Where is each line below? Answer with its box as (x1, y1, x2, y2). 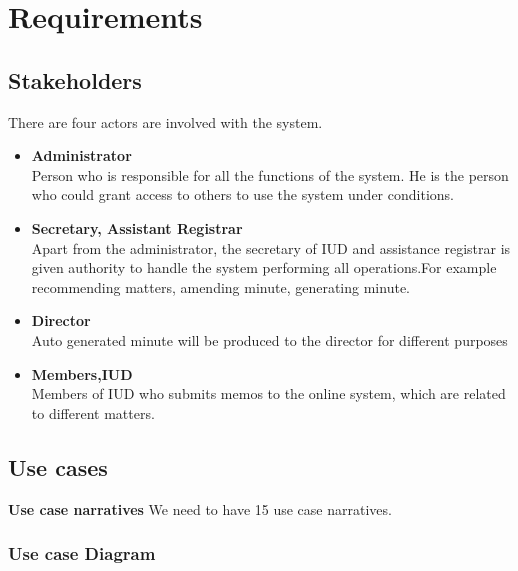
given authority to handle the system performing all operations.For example (31, 257, 497, 278)
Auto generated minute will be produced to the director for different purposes (31, 329, 508, 350)
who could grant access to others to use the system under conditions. (31, 184, 454, 205)
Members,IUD (31, 363, 133, 384)
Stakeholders (8, 64, 142, 95)
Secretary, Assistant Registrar (31, 217, 243, 238)
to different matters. (31, 402, 155, 423)
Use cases (8, 451, 108, 482)
